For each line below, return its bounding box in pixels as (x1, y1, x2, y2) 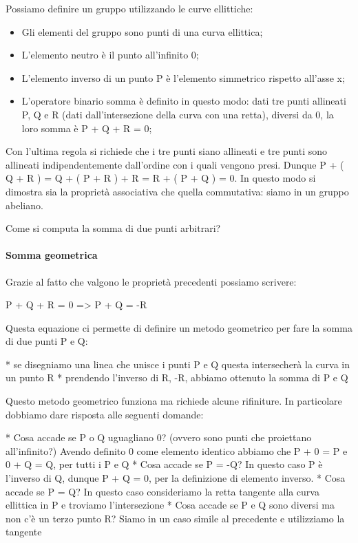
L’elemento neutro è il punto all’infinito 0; (21, 47, 199, 62)
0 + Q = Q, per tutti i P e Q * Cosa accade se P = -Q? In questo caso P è (6, 457, 323, 471)
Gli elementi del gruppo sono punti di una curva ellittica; (21, 24, 263, 39)
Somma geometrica (6, 248, 98, 262)
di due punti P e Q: (6, 334, 88, 348)
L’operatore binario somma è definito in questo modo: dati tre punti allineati (21, 94, 346, 108)
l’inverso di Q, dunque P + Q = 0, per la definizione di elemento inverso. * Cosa (6, 471, 346, 485)
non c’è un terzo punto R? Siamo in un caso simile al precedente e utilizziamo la (6, 511, 345, 525)
